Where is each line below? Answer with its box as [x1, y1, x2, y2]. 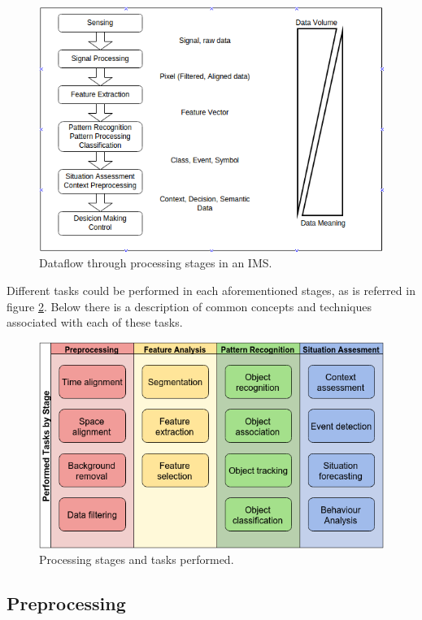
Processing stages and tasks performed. [39, 551, 234, 568]
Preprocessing [7, 591, 126, 616]
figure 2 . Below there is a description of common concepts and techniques [7, 297, 372, 314]
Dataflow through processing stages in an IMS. [39, 254, 272, 271]
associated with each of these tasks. [7, 314, 183, 331]
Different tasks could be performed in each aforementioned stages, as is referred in [7, 281, 415, 298]
